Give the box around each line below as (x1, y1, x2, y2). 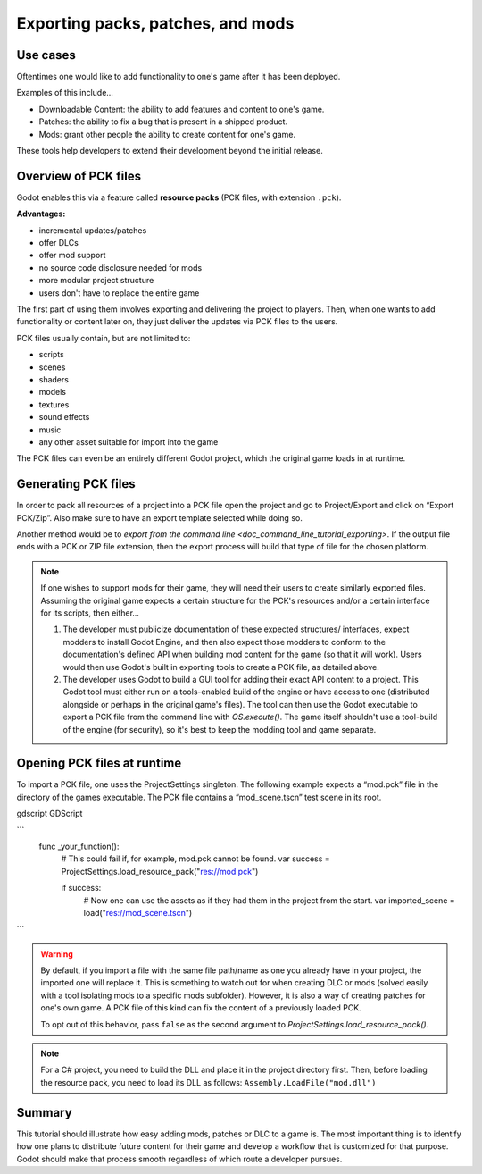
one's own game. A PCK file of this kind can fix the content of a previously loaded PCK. (40, 1002, 361, 1013)
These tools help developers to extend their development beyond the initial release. (16, 146, 323, 156)
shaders (38, 374, 69, 384)
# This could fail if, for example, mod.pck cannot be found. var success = (61, 853, 330, 864)
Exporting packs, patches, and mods (16, 13, 295, 33)
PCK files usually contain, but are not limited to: (16, 332, 191, 343)
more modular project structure (38, 275, 154, 286)
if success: (61, 883, 102, 893)
